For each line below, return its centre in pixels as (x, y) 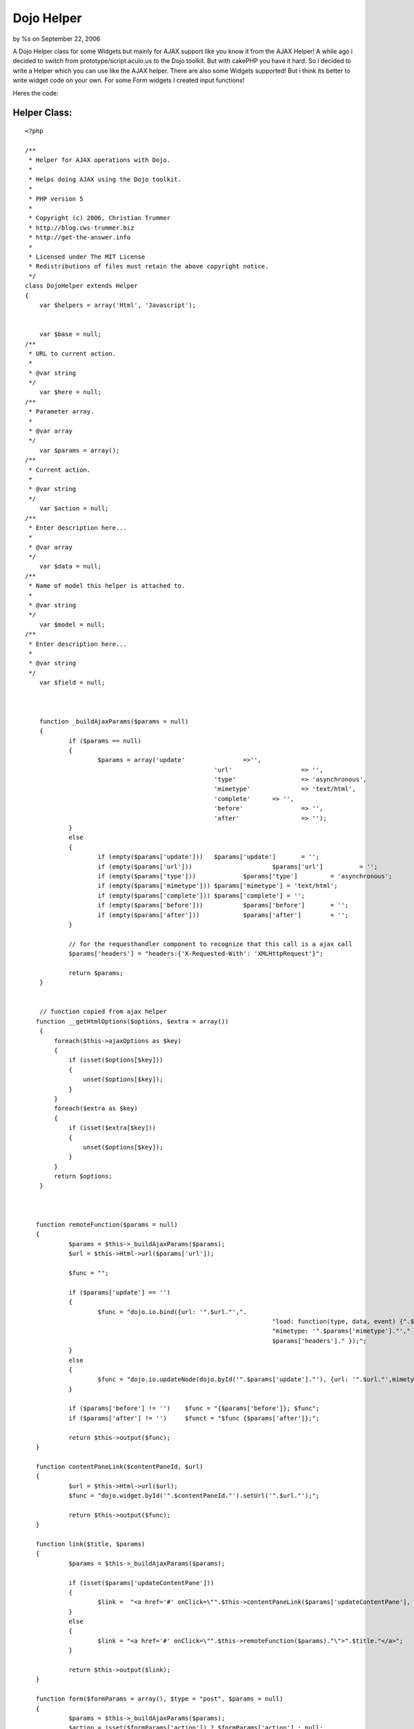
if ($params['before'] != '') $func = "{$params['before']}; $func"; (194, 1408)
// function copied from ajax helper (103, 1012)
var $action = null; (74, 509)
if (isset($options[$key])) (116, 1060)
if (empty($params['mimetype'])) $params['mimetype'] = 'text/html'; (218, 886)
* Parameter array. (61, 412)
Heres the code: (36, 93)
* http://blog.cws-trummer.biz (81, 228)
